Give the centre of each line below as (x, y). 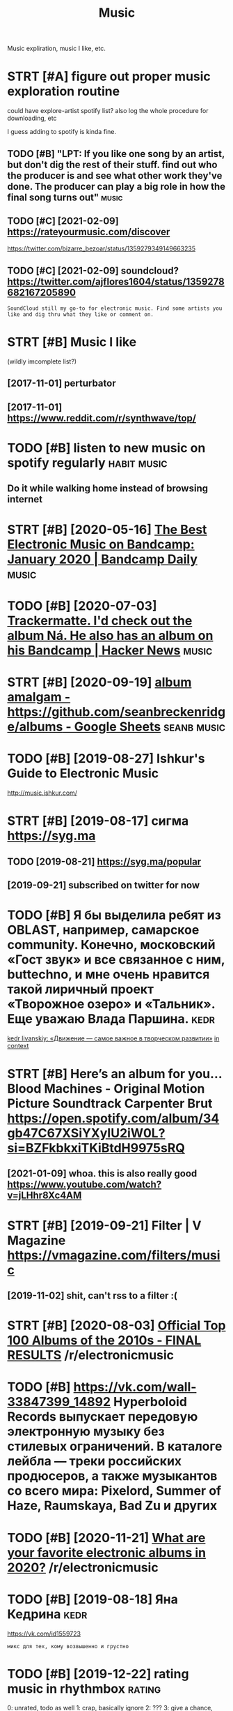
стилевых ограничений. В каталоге (115, 1447)
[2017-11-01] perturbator (62, 383)
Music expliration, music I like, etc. (57, 48)
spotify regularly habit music (88, 463)
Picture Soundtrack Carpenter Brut (110, 1104)
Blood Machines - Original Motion (106, 1089)
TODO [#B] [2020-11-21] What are (106, 1538)
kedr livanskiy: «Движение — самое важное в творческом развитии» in (113, 1038)
